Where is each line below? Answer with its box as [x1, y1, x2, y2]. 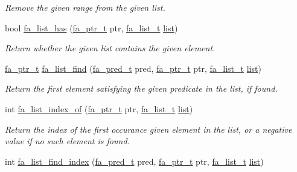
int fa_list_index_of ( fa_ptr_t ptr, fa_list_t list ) [5, 102, 193, 115]
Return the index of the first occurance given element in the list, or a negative [5, 123, 292, 135]
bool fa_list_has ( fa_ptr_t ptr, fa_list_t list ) [5, 21, 178, 34]
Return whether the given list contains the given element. [5, 42, 216, 54]
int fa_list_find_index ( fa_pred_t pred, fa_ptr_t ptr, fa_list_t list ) [5, 154, 264, 167]
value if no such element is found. [5, 135, 130, 147]
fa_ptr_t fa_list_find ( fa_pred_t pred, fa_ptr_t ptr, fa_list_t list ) [5, 62, 261, 74]
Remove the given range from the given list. [5, 1, 165, 13]
